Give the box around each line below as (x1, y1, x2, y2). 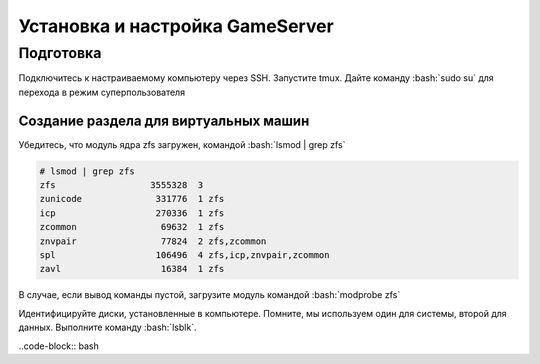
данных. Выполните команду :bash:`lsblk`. (18, 321, 197, 334)
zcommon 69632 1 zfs (39, 221, 225, 233)
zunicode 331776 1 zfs (39, 193, 225, 205)
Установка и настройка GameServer (18, 15, 334, 37)
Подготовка (18, 44, 102, 62)
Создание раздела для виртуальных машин (18, 112, 310, 129)
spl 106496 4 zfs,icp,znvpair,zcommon (39, 250, 330, 261)
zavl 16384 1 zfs (39, 263, 225, 275)
